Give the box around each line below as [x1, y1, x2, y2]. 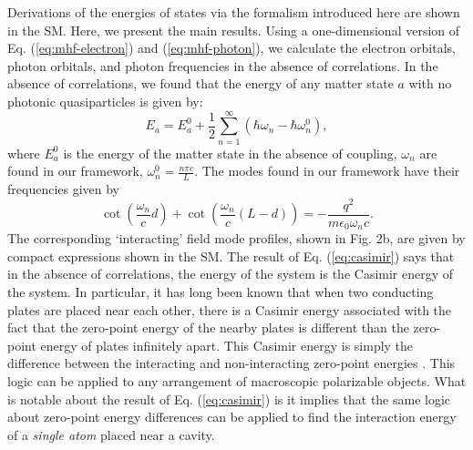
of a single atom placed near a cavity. [7, 424, 215, 444]
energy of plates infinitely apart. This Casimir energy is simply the [40, 335, 414, 354]
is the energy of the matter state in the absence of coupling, [63, 143, 397, 162]
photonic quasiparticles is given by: [7, 91, 203, 110]
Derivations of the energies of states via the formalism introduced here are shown [7, 3, 460, 21]
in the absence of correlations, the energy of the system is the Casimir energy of [7, 264, 454, 283]
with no [408, 74, 452, 93]
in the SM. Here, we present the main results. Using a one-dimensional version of [7, 20, 460, 39]
